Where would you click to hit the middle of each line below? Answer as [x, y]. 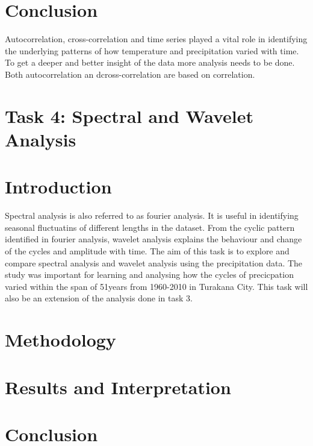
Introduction [58, 187]
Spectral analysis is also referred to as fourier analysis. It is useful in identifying [152, 215]
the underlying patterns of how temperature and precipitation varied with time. [152, 50]
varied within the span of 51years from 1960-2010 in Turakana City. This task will [156, 286]
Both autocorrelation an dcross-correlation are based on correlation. [130, 74]
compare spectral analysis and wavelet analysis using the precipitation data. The [154, 262]
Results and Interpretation [118, 387]
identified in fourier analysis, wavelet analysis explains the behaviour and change [153, 239]
